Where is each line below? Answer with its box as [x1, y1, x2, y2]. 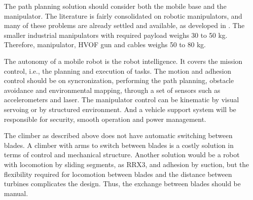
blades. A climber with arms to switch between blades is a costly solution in [4, 140, 234, 150]
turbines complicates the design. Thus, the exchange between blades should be [4, 178, 241, 189]
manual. [4, 188, 28, 198]
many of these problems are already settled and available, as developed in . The [4, 20, 245, 30]
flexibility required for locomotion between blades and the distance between [4, 169, 232, 179]
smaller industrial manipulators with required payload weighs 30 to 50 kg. [4, 29, 227, 40]
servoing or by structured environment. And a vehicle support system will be [4, 104, 236, 114]
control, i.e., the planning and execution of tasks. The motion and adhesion [4, 65, 231, 76]
